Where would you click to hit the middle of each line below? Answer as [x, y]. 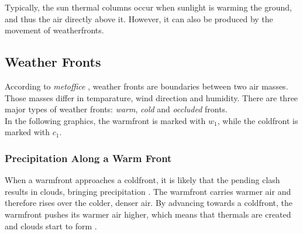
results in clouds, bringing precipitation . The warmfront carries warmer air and [148, 191]
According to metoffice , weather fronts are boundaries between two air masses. [147, 86]
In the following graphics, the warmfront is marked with [105, 120]
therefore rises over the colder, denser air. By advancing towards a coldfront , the [149, 203]
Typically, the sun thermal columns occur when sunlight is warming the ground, [148, 7]
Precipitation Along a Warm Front [88, 158]
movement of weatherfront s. [54, 30]
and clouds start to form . [51, 226]
